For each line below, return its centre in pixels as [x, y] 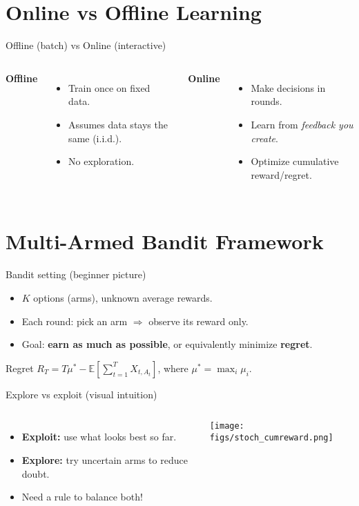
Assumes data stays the [118, 124]
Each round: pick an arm [75, 321]
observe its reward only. [198, 321]
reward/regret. [281, 174]
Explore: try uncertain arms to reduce [105, 459]
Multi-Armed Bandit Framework [165, 241]
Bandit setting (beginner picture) [76, 274]
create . [264, 138]
